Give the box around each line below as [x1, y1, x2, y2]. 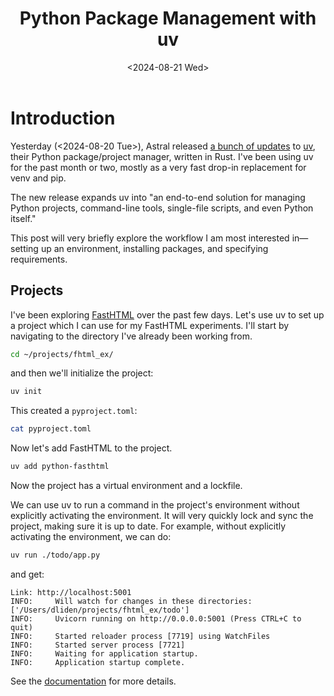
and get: [10, 568, 45, 580]
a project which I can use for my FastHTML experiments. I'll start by [10, 319, 290, 331]
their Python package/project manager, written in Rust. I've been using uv [10, 150, 314, 162]
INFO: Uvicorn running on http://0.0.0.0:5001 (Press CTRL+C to [10, 613, 302, 624]
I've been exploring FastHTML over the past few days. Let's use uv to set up [10, 308, 325, 321]
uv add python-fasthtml [10, 462, 110, 472]
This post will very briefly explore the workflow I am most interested [10, 232, 290, 244]
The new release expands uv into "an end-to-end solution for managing [10, 191, 306, 203]
